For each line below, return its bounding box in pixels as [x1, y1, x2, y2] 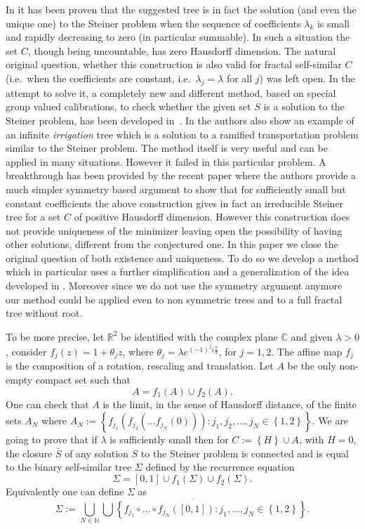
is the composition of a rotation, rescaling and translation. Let [6, 358, 274, 373]
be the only [287, 358, 336, 373]
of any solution [65, 445, 128, 460]
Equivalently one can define [6, 484, 124, 499]
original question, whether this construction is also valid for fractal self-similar [6, 57, 342, 72]
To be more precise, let [6, 329, 105, 344]
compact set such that [35, 372, 131, 387]
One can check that [6, 396, 89, 411]
